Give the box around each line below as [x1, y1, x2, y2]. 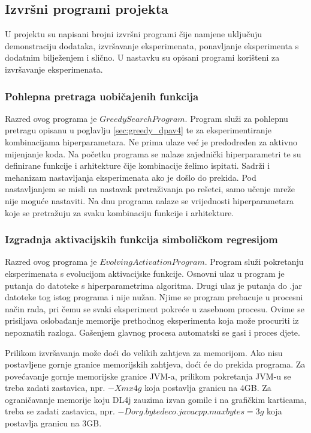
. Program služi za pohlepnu [185, 112, 288, 124]
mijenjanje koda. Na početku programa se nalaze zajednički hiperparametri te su [5, 147, 301, 160]
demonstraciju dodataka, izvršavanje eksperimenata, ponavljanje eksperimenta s [5, 39, 299, 52]
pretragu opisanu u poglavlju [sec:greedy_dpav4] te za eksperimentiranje [5, 124, 271, 136]
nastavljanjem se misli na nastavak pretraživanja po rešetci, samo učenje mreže [5, 183, 295, 195]
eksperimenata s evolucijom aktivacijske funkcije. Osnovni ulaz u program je [5, 267, 285, 279]
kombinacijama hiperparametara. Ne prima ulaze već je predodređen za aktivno [5, 135, 297, 148]
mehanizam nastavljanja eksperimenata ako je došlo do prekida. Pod [5, 171, 256, 183]
